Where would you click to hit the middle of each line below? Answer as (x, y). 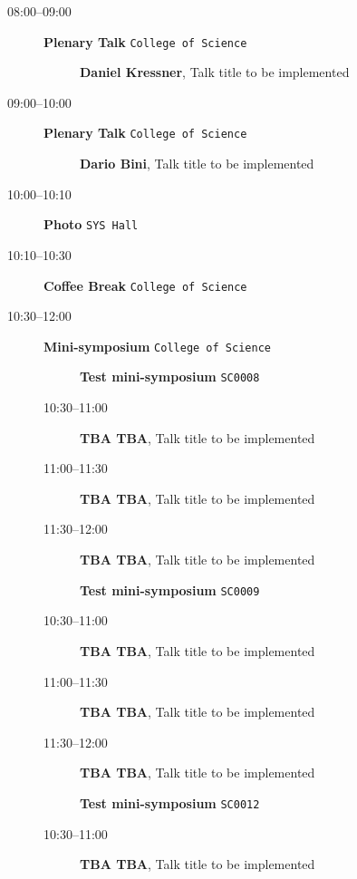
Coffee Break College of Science (145, 285)
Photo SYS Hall (91, 224)
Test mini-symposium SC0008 (170, 377)
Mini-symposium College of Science (157, 346)
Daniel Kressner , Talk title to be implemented (215, 72)
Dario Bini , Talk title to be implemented (197, 164)
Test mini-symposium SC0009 (170, 589)
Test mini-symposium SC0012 (170, 802)
